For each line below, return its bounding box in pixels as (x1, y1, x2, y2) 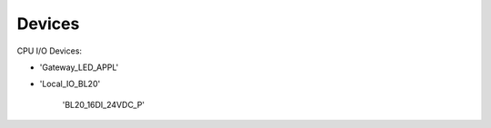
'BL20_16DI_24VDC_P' (62, 99, 145, 110)
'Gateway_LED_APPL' (39, 62, 119, 73)
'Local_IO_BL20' (39, 78, 101, 90)
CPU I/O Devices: (16, 45, 82, 56)
